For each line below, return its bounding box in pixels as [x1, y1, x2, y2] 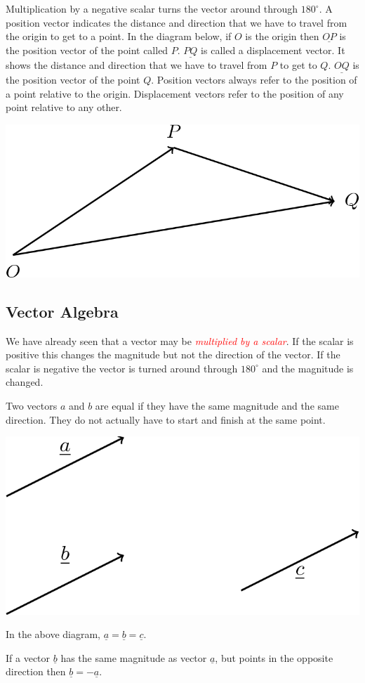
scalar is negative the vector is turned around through [6, 360, 238, 375]
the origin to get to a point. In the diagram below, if [6, 29, 232, 44]
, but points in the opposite [215, 650, 333, 665]
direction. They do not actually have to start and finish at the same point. [6, 412, 326, 427]
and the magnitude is [262, 360, 354, 375]
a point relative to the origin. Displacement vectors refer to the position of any [6, 86, 344, 100]
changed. [6, 375, 44, 389]
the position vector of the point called [6, 42, 168, 57]
